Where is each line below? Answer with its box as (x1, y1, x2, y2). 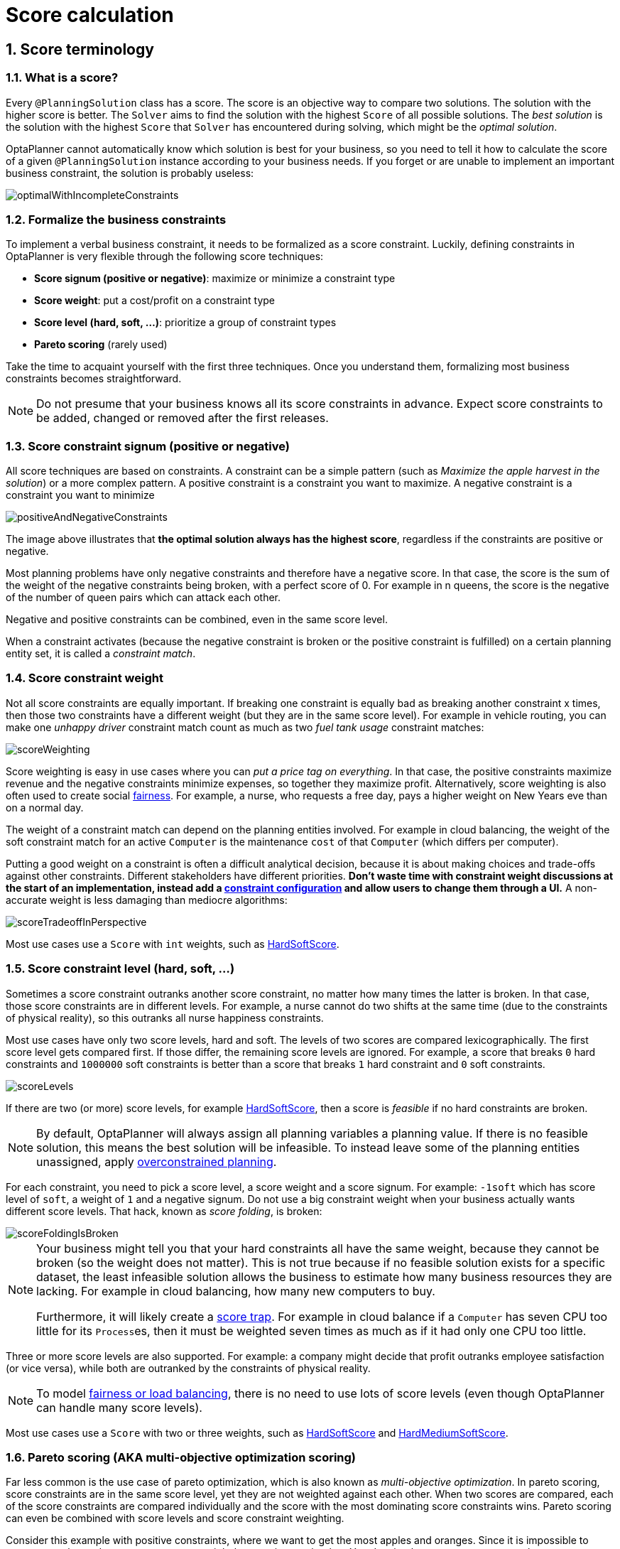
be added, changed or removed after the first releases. (36, 411, 329, 426)
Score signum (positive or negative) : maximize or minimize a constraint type (34, 272, 396, 285)
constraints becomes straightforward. (6, 372, 182, 385)
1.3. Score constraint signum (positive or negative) (6, 438, 290, 453)
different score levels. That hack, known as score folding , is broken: (6, 1204, 322, 1217)
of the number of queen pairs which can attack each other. (6, 591, 281, 604)
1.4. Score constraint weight (6, 671, 163, 686)
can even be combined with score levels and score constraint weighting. (6, 1512, 344, 1525)
